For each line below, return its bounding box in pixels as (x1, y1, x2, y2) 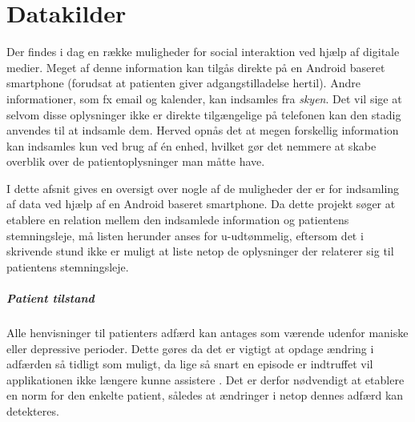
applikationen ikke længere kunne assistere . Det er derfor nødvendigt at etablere (6, 371, 405, 388)
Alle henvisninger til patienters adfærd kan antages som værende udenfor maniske (6, 324, 409, 340)
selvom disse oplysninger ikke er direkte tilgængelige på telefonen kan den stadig (6, 106, 401, 123)
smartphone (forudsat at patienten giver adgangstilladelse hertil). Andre (6, 74, 361, 91)
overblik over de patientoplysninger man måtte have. (6, 153, 265, 170)
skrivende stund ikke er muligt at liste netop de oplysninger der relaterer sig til (6, 243, 394, 259)
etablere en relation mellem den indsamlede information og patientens (6, 211, 349, 228)
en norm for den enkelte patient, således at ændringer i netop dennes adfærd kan (6, 387, 404, 404)
